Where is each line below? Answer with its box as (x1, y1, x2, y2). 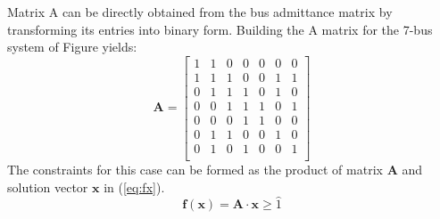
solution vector (7, 177, 88, 196)
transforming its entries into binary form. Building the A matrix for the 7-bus (7, 20, 433, 38)
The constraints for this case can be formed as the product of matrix (7, 160, 383, 179)
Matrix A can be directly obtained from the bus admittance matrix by (7, 3, 393, 20)
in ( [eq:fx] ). (104, 177, 165, 196)
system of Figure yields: (7, 37, 137, 56)
